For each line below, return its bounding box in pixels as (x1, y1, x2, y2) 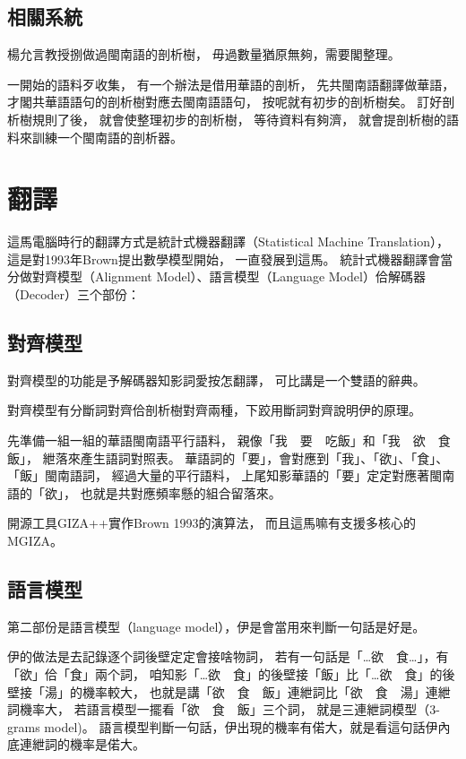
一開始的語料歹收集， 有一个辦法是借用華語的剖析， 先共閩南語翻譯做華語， (7, 74, 455, 93)
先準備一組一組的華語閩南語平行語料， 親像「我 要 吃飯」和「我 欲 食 (7, 431, 451, 450)
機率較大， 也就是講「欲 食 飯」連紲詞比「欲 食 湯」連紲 (82, 682, 451, 701)
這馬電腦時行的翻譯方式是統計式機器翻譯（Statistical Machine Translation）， (7, 232, 449, 251)
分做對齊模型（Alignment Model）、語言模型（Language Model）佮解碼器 (7, 267, 426, 286)
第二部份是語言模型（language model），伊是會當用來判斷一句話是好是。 (7, 617, 426, 635)
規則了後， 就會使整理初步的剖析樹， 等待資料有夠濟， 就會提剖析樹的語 (31, 109, 459, 128)
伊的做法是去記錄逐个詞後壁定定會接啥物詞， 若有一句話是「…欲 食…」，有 (7, 647, 449, 666)
